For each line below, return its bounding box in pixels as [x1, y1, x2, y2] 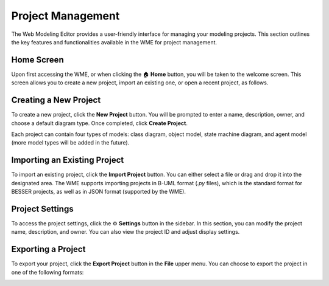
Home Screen [11, 55, 64, 65]
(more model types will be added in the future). [11, 139, 130, 146]
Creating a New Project [11, 95, 101, 106]
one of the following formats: [11, 268, 84, 276]
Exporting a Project [11, 244, 86, 254]
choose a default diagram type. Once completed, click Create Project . [11, 119, 188, 127]
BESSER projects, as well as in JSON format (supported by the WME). [11, 188, 186, 195]
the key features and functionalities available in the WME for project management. [11, 38, 218, 46]
